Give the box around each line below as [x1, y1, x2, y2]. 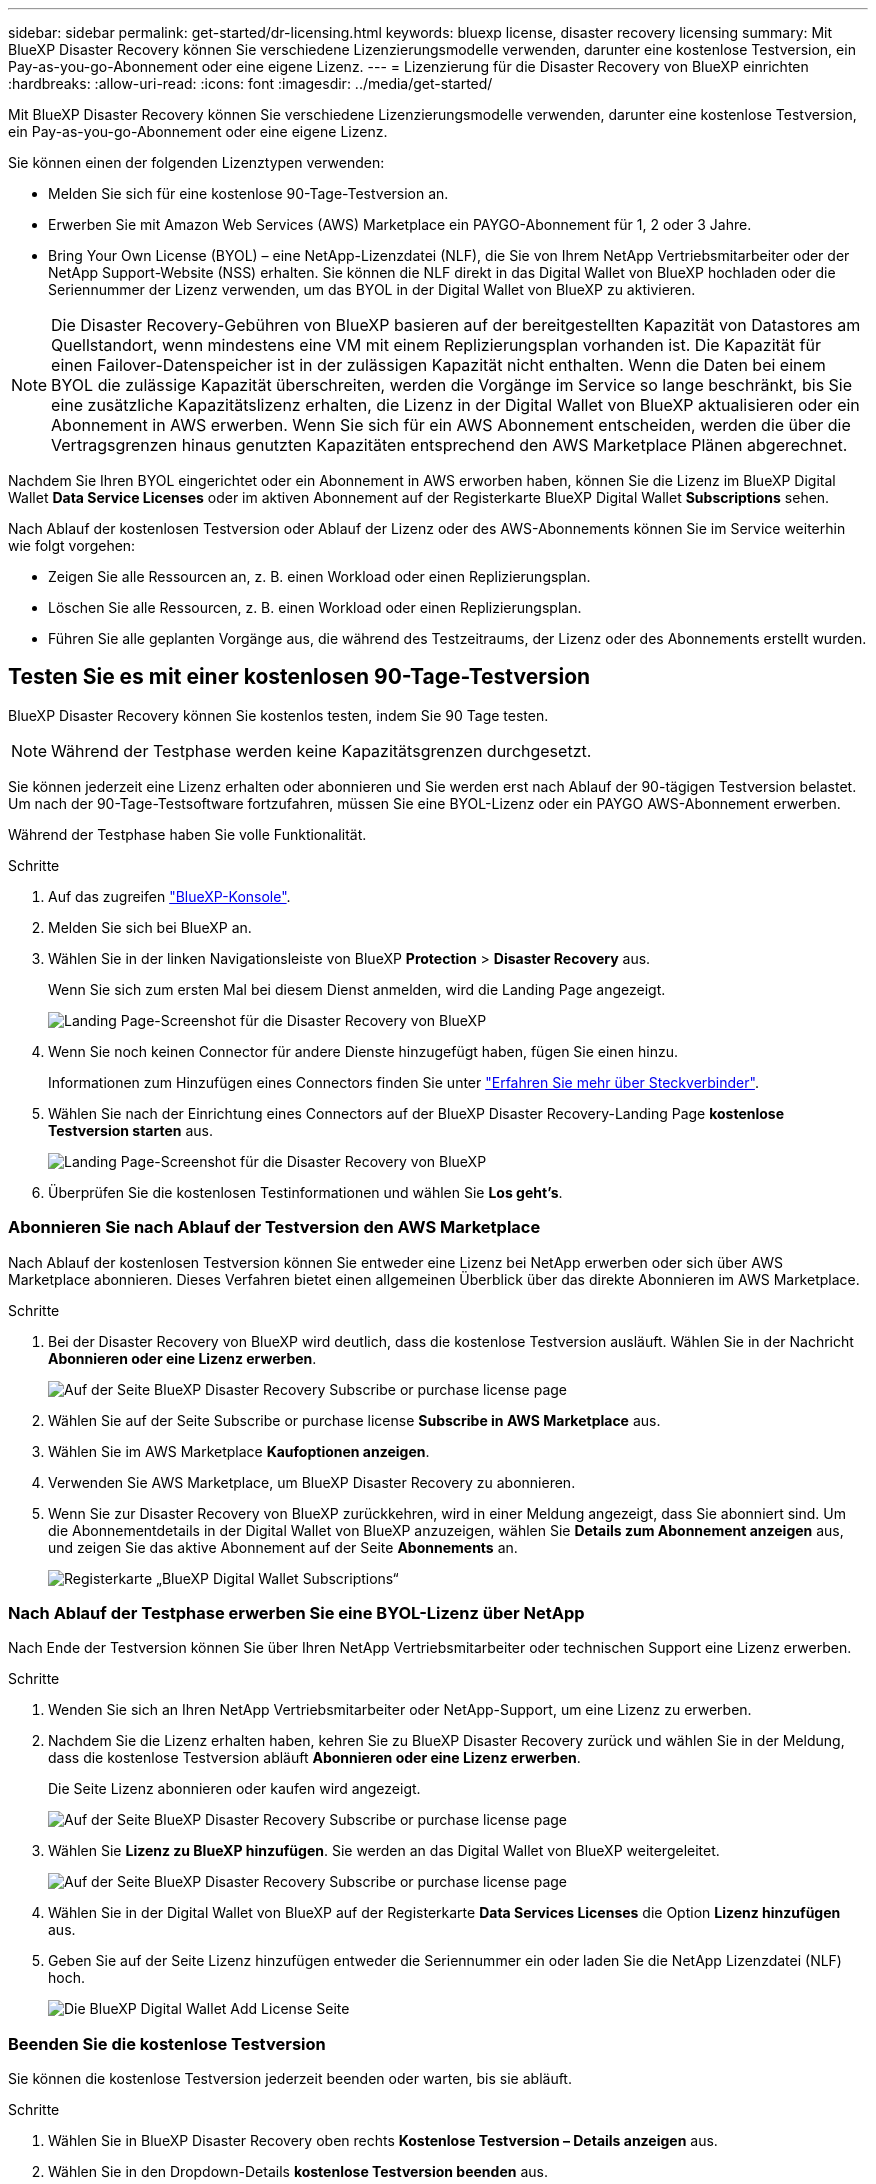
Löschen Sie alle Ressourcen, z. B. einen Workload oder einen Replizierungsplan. [48, 599, 582, 616]
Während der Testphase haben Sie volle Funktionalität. [8, 825, 367, 843]
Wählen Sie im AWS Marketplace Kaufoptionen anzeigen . [48, 1442, 430, 1460]
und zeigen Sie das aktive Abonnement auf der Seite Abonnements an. [48, 1538, 518, 1556]
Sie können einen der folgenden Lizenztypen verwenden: [8, 154, 385, 171]
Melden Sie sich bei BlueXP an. [48, 918, 252, 936]
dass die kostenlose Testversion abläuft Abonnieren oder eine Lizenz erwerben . [48, 1749, 581, 1767]
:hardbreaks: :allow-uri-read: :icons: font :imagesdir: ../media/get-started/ [8, 75, 493, 92]
